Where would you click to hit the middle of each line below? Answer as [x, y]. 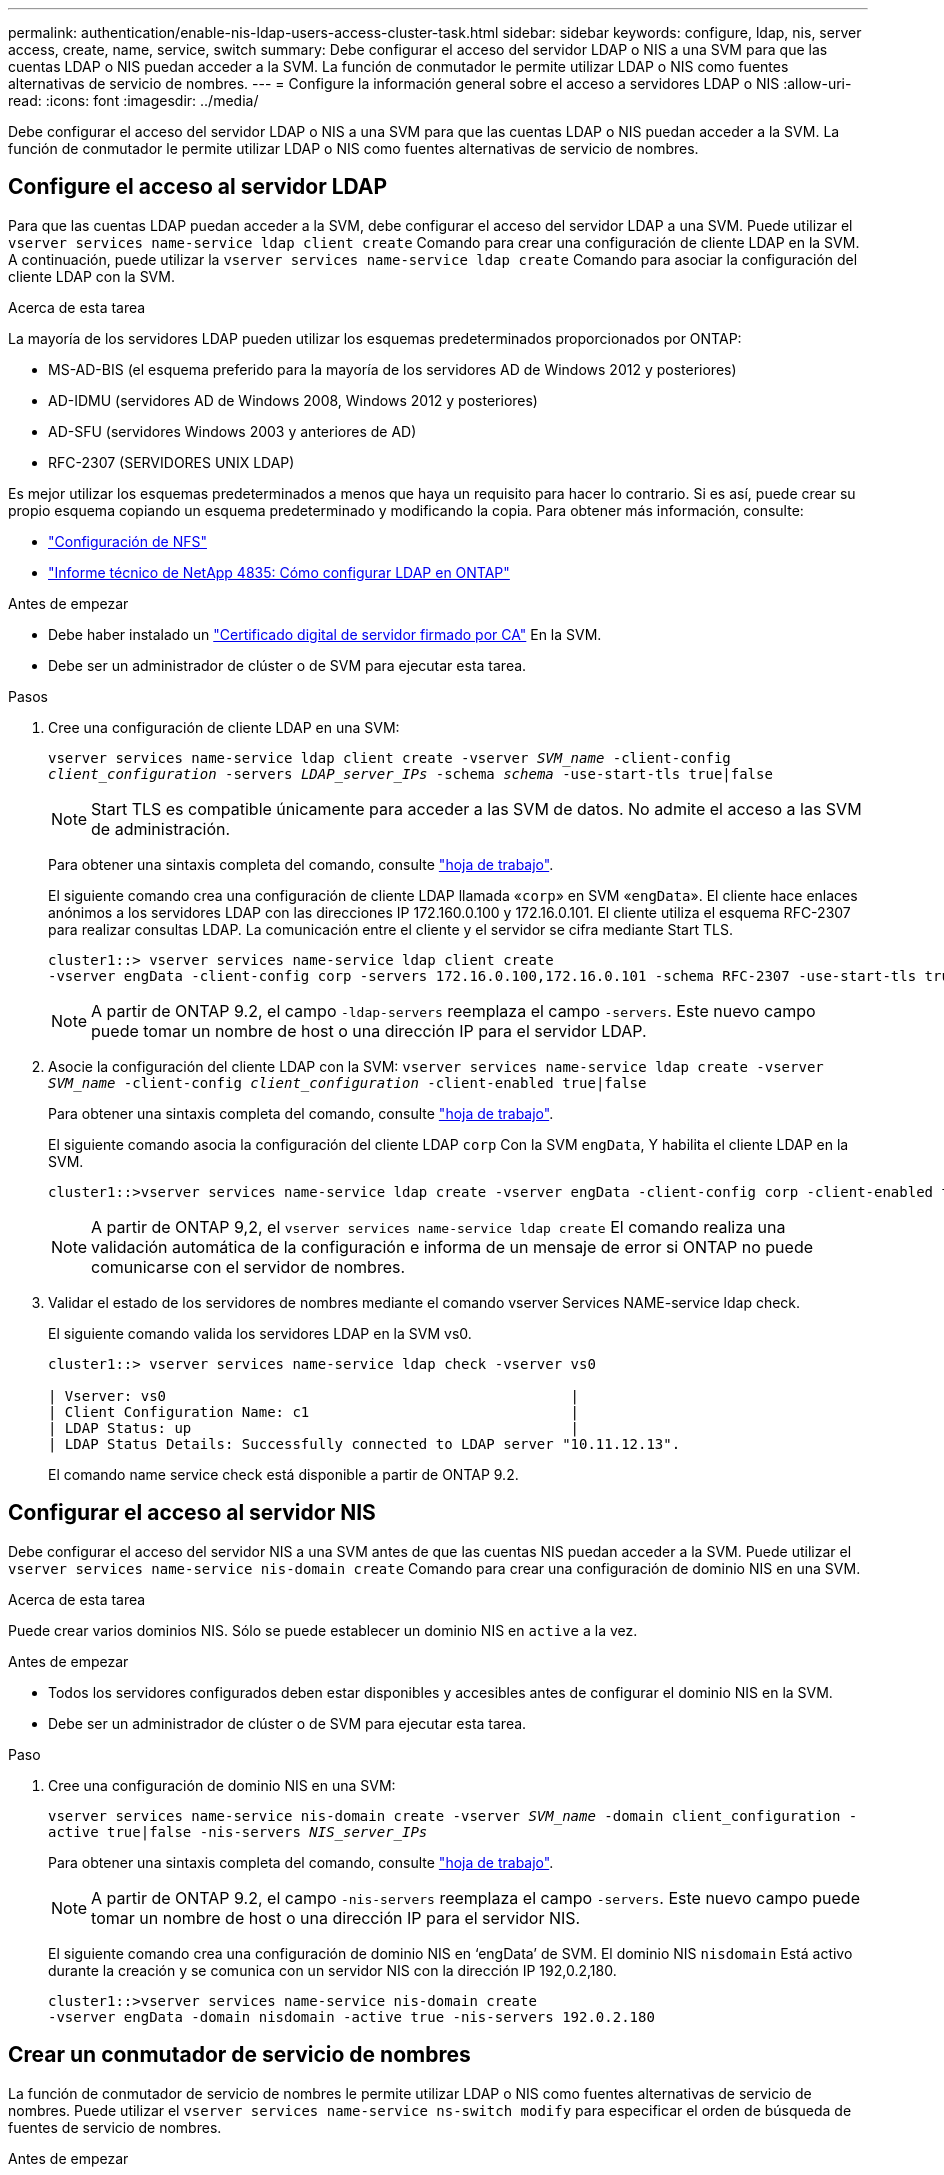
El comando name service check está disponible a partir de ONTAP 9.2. [283, 1474]
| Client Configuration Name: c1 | [314, 1411]
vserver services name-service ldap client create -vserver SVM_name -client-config [389, 757]
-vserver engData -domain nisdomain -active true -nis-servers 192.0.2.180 [351, 2016]
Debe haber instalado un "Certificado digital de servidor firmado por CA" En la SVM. [325, 634]
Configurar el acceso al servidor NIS [192, 1513]
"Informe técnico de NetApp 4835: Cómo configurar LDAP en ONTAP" [279, 572]
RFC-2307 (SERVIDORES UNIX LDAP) [171, 462]
